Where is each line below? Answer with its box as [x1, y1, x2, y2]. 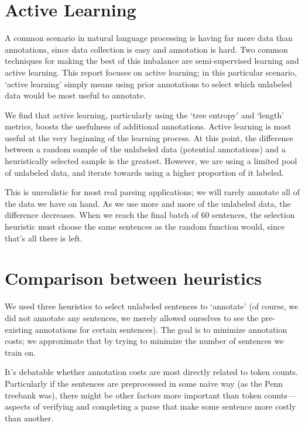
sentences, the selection [212, 209, 295, 221]
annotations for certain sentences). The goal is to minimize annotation [35, 323, 287, 335]
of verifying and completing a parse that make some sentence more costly [33, 400, 296, 413]
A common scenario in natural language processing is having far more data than [5, 32, 293, 44]
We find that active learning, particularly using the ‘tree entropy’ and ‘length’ [5, 108, 285, 121]
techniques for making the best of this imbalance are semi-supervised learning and [5, 54, 299, 67]
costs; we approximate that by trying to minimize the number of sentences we [5, 335, 284, 347]
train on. [5, 346, 36, 358]
